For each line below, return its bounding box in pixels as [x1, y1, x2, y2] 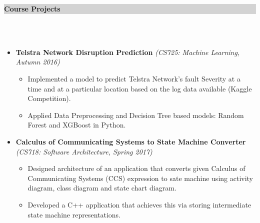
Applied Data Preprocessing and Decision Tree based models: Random [27, 109, 244, 120]
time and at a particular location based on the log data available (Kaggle [27, 83, 252, 93]
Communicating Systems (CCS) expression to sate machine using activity [27, 172, 253, 183]
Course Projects [4, 3, 60, 13]
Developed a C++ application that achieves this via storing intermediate [27, 199, 251, 209]
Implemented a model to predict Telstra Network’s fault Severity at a [27, 73, 240, 83]
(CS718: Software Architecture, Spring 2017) [15, 146, 152, 156]
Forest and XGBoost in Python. [27, 119, 126, 130]
